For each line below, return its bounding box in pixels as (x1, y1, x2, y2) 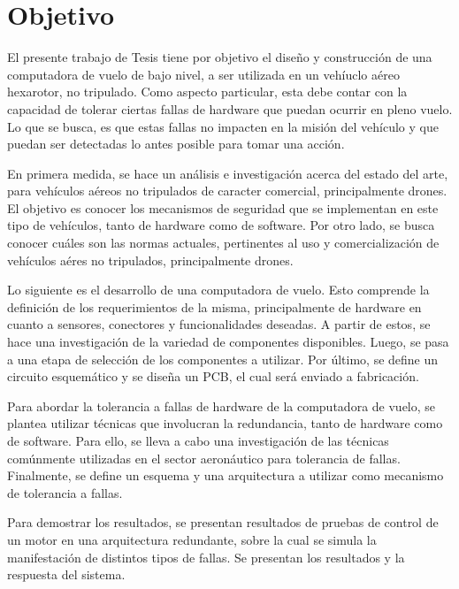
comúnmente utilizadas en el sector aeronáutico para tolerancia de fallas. (7, 448, 401, 467)
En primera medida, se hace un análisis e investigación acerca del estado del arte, (7, 164, 448, 182)
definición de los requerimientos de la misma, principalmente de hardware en (7, 297, 422, 316)
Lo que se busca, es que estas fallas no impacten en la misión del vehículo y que (7, 117, 439, 135)
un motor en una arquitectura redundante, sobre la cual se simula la (7, 530, 377, 548)
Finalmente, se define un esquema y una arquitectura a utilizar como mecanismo (7, 466, 444, 485)
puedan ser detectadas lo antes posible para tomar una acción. (7, 134, 345, 153)
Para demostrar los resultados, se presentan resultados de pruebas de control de (7, 513, 439, 532)
